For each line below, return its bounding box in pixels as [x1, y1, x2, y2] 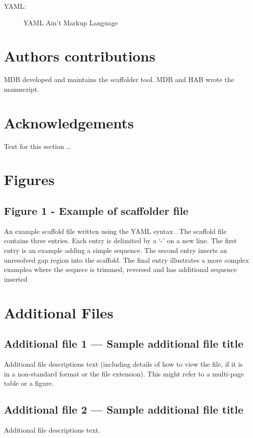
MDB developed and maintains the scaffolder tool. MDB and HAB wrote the [4, 74, 234, 84]
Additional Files [4, 302, 114, 322]
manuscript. [4, 83, 39, 94]
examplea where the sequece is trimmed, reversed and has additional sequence [4, 264, 237, 274]
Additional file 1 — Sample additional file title [4, 336, 244, 351]
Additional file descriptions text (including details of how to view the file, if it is [4, 358, 243, 369]
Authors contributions [4, 46, 156, 66]
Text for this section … [4, 141, 71, 151]
